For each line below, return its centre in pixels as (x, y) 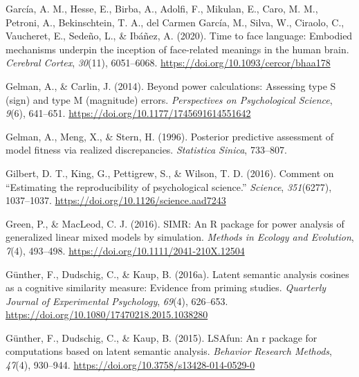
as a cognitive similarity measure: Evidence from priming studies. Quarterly (166, 287)
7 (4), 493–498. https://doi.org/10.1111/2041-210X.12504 (125, 250)
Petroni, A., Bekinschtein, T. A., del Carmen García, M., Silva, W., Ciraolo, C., (175, 22)
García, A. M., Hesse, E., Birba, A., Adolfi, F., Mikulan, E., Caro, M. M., (162, 8)
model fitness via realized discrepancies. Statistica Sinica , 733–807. (146, 150)
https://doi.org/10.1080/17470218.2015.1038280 (107, 314)
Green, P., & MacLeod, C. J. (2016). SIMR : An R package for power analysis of (175, 223)
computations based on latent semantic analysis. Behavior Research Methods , (169, 351)
